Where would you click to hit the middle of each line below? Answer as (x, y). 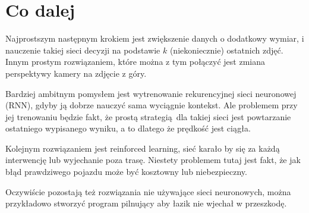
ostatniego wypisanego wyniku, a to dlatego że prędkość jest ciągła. (128, 128)
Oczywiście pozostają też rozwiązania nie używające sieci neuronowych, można (148, 191)
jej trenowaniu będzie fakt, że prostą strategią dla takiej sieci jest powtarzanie (148, 116)
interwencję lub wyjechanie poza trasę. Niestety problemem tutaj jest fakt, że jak (153, 160)
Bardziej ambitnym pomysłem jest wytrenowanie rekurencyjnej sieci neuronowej (151, 93)
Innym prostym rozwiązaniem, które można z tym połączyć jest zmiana (135, 62)
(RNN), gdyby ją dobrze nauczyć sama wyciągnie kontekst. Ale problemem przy (152, 105)
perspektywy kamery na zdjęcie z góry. (76, 73)
